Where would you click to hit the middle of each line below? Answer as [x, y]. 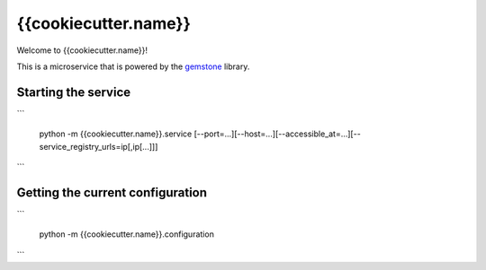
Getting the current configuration [112, 192]
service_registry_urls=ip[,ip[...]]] [99, 146]
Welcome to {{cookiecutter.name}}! [82, 50]
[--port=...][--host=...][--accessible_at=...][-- [278, 134]
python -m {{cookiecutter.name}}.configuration [127, 234]
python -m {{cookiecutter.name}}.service [116, 134]
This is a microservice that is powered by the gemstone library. [133, 66]
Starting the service [73, 92]
